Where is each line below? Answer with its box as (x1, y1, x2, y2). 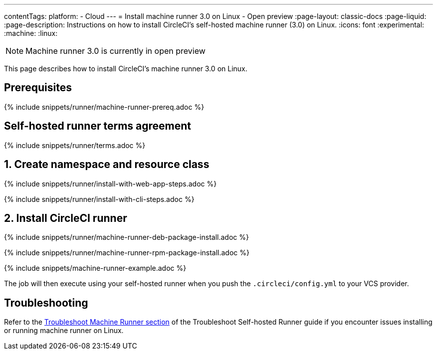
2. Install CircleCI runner (4, 211, 127, 224)
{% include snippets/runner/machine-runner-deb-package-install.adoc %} (4, 233, 249, 242)
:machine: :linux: (4, 29, 58, 37)
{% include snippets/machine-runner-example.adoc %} (4, 264, 187, 273)
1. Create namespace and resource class (4, 158, 210, 171)
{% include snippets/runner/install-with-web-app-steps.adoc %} (4, 179, 217, 188)
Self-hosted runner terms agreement (4, 120, 191, 133)
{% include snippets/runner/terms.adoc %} (4, 141, 146, 150)
